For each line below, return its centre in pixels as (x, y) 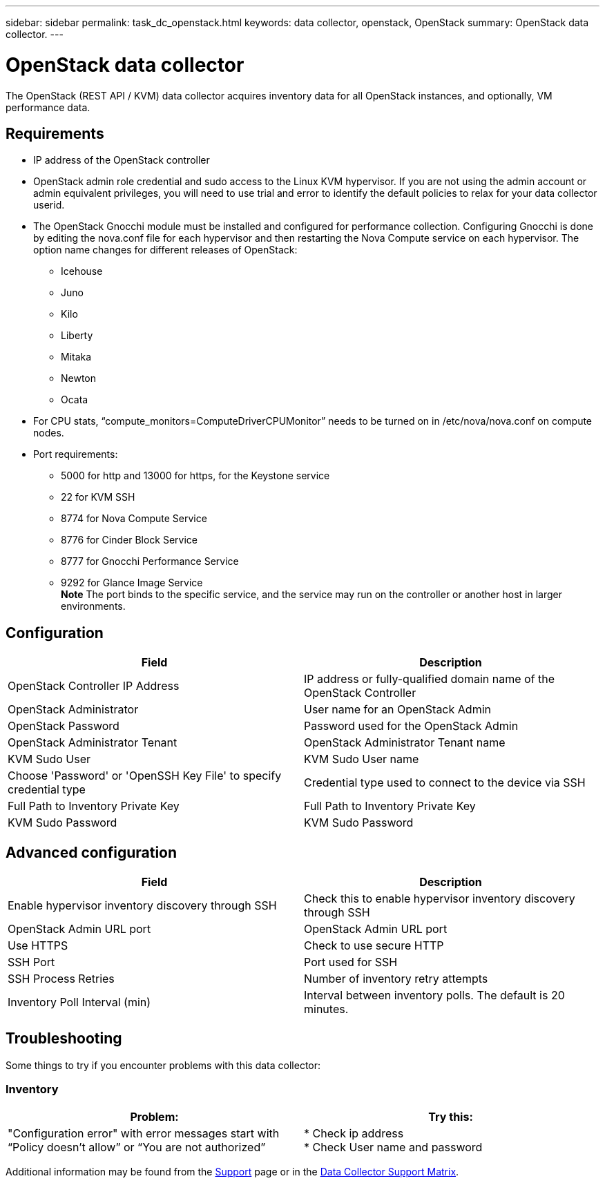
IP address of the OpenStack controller (122, 160)
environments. (93, 606)
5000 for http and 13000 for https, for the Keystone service (195, 476)
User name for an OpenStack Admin (397, 710)
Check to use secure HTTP (374, 946)
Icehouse (82, 271)
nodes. (49, 433)
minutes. (326, 1009)
